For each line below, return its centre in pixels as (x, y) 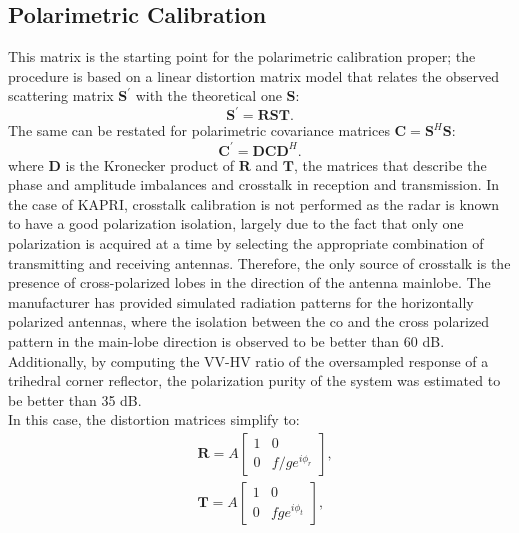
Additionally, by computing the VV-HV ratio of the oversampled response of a (248, 360)
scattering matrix (61, 95)
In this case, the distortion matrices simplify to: (154, 419)
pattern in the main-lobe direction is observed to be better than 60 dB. (226, 340)
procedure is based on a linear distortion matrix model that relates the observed (254, 75)
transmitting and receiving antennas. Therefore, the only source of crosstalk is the (259, 262)
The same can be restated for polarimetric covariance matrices (199, 130)
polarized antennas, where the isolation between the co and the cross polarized (249, 321)
